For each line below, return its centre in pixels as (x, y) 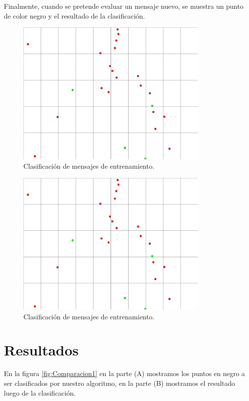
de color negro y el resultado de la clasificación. (75, 15)
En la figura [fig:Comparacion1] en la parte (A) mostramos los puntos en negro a (124, 373)
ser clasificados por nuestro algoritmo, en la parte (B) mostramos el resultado (120, 383)
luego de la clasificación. (40, 392)
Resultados (41, 350)
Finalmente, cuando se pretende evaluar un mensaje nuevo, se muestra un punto (124, 6)
